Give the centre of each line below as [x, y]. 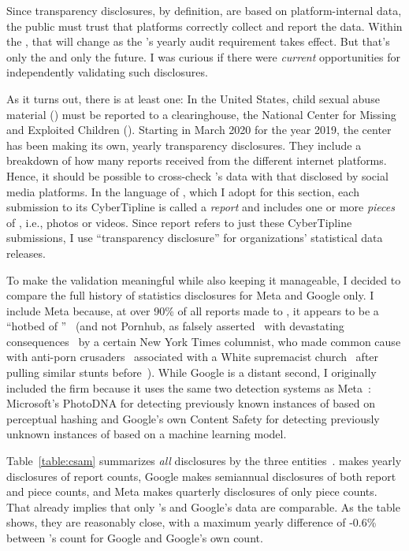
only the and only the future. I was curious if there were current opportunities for [203, 56]
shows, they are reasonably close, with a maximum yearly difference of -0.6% [191, 522]
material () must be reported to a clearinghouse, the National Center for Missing [201, 114]
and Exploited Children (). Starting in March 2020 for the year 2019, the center [199, 130]
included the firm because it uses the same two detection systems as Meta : [189, 387]
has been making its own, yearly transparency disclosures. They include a [184, 145]
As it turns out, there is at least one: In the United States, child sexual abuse [193, 98]
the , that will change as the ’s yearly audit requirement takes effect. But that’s [198, 41]
